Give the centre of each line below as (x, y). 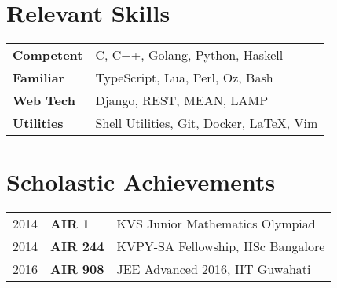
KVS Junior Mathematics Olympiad (216, 224)
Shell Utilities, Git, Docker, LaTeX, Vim (207, 123)
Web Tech (44, 100)
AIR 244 (77, 246)
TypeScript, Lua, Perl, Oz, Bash (184, 78)
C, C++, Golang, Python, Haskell (189, 55)
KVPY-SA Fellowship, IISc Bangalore (221, 246)
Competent (48, 55)
